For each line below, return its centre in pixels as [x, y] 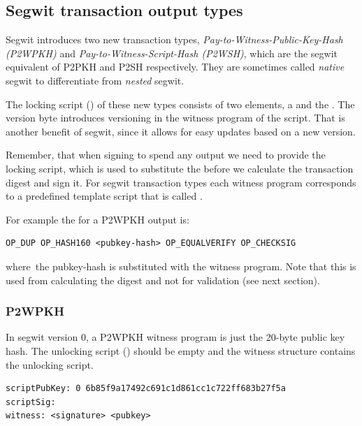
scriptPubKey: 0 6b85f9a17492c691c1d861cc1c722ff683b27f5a [146, 389]
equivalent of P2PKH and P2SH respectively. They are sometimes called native [175, 67]
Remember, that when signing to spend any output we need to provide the [166, 155]
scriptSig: [31, 402]
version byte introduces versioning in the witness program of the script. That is [175, 118]
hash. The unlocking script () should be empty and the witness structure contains [181, 350]
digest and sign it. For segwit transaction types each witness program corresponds [181, 182]
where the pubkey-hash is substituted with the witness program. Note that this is [181, 266]
